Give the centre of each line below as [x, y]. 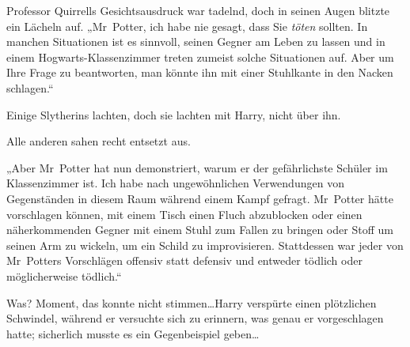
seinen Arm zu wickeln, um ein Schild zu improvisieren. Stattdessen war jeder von [205, 245]
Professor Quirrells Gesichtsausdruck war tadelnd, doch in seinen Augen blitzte [198, 10]
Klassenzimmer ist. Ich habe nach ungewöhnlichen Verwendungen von [175, 183]
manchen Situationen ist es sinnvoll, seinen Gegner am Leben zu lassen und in [196, 41]
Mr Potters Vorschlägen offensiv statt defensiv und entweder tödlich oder [184, 260]
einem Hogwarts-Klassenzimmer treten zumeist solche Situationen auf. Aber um [200, 57]
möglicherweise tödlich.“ [64, 275]
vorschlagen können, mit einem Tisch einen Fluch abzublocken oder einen [184, 214]
